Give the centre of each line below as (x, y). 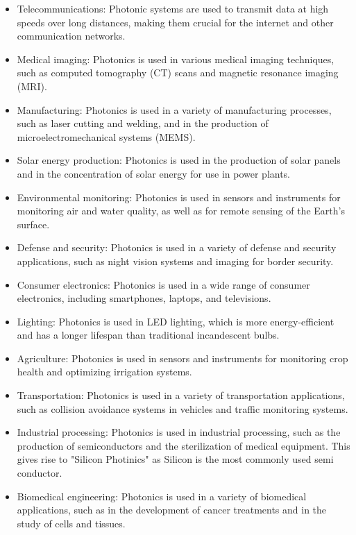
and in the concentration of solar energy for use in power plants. (154, 173)
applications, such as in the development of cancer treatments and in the (172, 510)
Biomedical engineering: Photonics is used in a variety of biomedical (162, 496)
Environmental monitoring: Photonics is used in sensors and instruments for (179, 197)
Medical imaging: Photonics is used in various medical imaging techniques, (176, 59)
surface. (33, 224)
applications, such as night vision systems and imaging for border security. (175, 261)
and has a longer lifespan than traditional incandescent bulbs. (148, 335)
